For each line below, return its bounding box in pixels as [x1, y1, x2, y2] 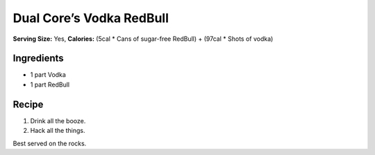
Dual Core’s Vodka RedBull [12, 10, 169, 26]
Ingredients [12, 53, 64, 64]
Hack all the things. [30, 127, 85, 135]
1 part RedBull [30, 80, 69, 89]
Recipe [12, 98, 44, 110]
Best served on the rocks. [12, 139, 87, 147]
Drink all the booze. [30, 116, 86, 125]
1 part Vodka [30, 71, 66, 79]
